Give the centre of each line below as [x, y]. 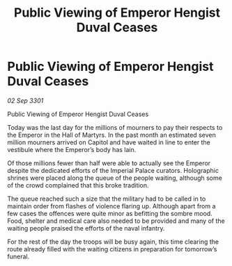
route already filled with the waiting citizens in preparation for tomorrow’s [112, 249]
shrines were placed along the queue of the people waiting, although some [115, 178]
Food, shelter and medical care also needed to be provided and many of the [116, 221]
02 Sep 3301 [25, 100]
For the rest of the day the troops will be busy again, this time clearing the [113, 242]
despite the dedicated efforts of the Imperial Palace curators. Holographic [113, 170]
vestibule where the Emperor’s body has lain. [72, 149]
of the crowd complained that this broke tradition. [78, 185]
